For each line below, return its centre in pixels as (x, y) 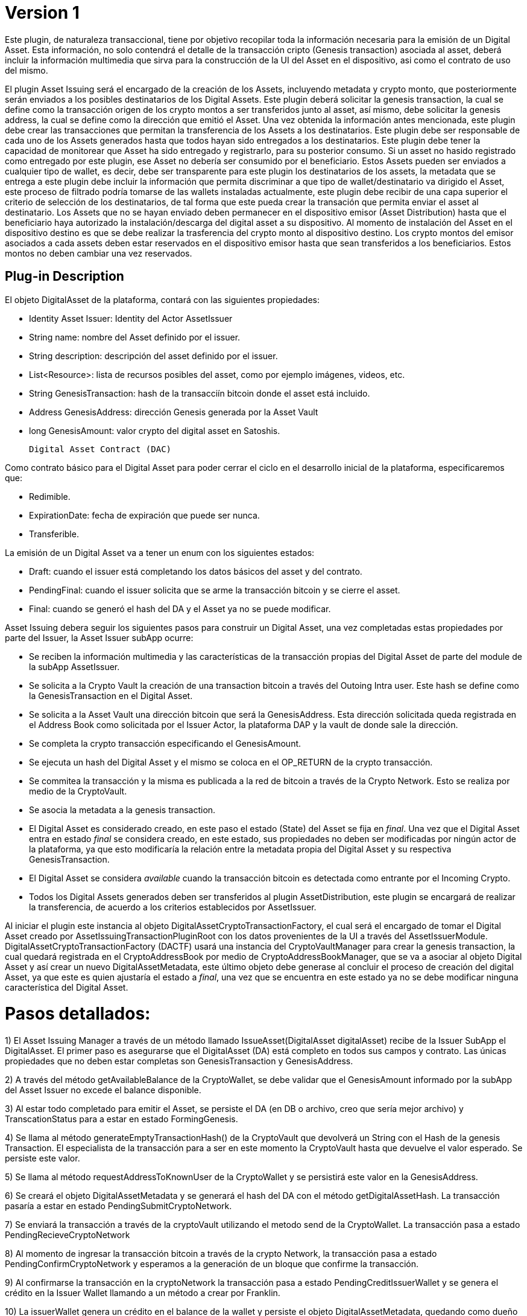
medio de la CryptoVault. (78, 791)
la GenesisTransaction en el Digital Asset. (111, 695)
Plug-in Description (65, 276)
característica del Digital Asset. (67, 987)
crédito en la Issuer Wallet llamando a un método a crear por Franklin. (143, 1293)
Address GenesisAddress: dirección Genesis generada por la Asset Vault (174, 412)
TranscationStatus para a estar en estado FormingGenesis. (121, 1119)
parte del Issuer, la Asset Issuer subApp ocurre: (99, 637)
